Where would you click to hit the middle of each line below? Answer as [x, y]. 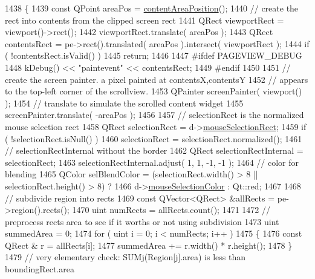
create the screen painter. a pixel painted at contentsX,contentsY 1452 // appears [157, 79]
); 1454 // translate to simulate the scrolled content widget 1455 [124, 103]
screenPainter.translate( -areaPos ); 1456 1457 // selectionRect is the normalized [154, 115]
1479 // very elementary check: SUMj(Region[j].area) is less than [125, 257]
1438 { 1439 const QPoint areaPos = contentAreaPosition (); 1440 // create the [152, 8]
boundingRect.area [40, 269]
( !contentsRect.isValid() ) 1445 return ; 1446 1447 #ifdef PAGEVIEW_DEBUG [154, 55]
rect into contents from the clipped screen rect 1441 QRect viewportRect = [145, 20]
